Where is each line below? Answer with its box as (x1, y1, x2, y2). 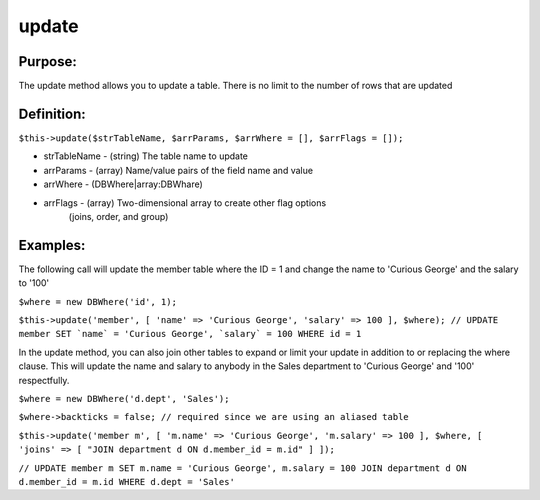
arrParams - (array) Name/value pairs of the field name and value (43, 164, 314, 176)
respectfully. (18, 374, 70, 386)
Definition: (18, 105, 87, 122)
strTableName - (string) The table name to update (43, 150, 249, 162)
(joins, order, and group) (68, 210, 169, 222)
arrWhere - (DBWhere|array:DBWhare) (43, 178, 204, 190)
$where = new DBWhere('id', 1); (18, 296, 177, 307)
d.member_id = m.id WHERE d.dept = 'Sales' (18, 476, 235, 487)
